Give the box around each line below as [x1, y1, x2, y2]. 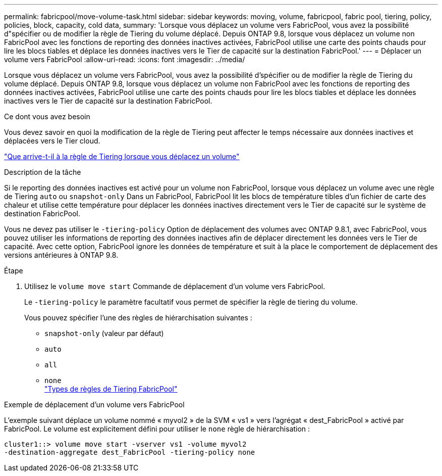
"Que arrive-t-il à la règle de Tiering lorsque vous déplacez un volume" [4, 152, 240, 161]
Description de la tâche [4, 168, 81, 176]
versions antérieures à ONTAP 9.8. [4, 251, 119, 259]
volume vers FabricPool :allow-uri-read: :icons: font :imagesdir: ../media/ [4, 55, 245, 64]
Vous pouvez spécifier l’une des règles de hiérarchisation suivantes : [24, 313, 252, 322]
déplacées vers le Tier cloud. [4, 136, 100, 145]
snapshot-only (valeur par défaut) [44, 329, 164, 338]
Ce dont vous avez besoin [4, 112, 90, 121]
